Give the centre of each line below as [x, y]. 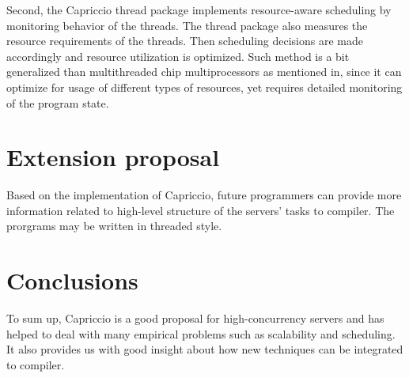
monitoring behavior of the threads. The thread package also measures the [187, 25]
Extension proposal [113, 157]
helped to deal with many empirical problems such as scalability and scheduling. [201, 333]
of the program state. [58, 102]
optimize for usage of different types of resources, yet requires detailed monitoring [204, 87]
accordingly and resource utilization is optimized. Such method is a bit [178, 56]
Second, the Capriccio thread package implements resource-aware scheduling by [199, 9]
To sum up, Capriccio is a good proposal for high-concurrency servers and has [195, 318]
